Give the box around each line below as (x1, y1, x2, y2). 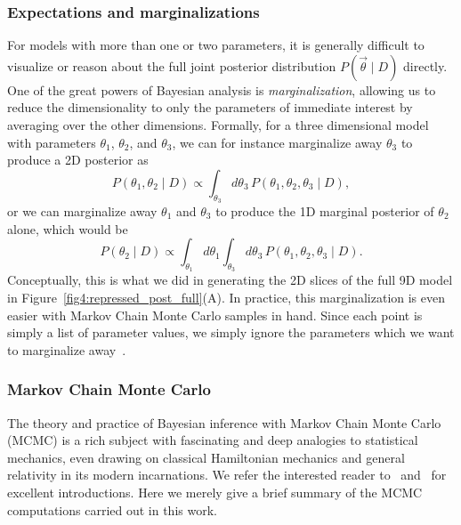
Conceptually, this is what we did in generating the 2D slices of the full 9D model (7, 271, 453, 289)
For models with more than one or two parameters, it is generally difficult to (7, 36, 425, 54)
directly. (403, 56, 448, 75)
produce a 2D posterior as (7, 150, 149, 169)
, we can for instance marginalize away (172, 133, 383, 151)
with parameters (7, 133, 96, 151)
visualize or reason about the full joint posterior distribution (7, 56, 336, 75)
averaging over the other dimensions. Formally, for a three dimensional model (7, 116, 429, 133)
